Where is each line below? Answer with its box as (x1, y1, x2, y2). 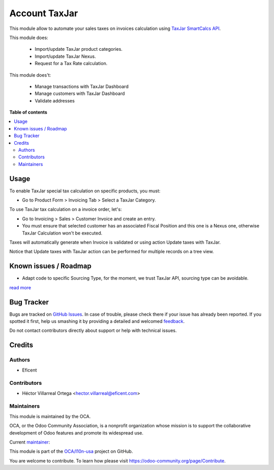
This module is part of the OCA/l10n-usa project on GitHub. (9, 448, 133, 454)
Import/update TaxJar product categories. (35, 46, 123, 52)
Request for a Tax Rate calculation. (35, 60, 108, 66)
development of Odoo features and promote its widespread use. (9, 429, 144, 436)
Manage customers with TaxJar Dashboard (35, 90, 125, 96)
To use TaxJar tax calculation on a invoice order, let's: (9, 206, 122, 213)
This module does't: (9, 72, 51, 78)
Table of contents (9, 109, 48, 115)
